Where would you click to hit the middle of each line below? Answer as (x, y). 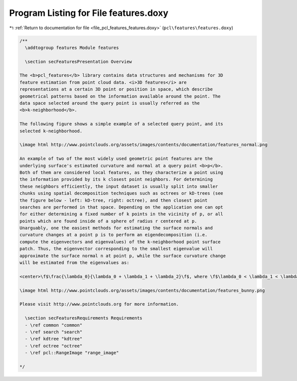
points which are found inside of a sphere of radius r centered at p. (108, 221)
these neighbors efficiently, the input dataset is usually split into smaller (119, 186)
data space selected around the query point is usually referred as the (110, 103)
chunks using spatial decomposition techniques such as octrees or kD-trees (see (122, 193)
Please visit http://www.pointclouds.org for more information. (99, 304)
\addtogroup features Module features (72, 48)
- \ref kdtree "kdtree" (54, 339)
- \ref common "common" (54, 325)
